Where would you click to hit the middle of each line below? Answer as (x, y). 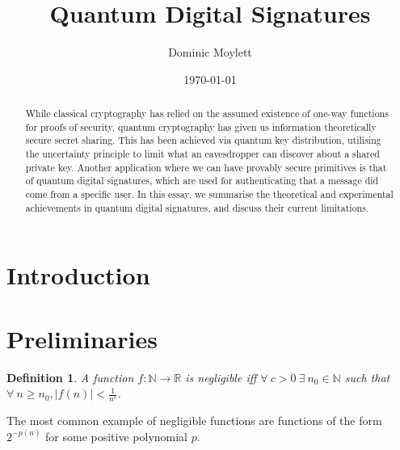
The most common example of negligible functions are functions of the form (194, 421)
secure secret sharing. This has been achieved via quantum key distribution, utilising (203, 140)
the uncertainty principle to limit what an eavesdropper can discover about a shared (202, 154)
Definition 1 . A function (70, 377)
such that (367, 377)
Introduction (78, 275)
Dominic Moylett (210, 52)
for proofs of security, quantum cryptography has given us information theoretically (201, 126)
